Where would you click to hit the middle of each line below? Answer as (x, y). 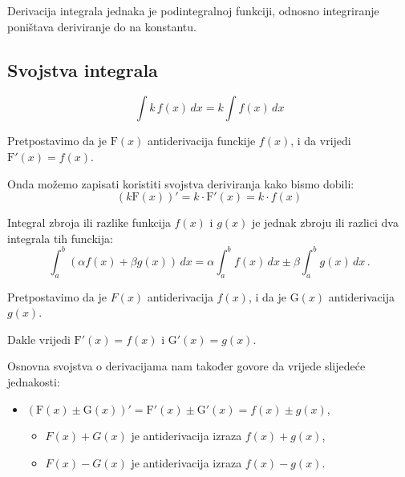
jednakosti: (34, 382)
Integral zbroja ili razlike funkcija (89, 222)
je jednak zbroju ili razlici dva (325, 222)
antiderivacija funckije (201, 141)
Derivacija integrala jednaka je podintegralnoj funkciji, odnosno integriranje (193, 10)
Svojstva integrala (83, 69)
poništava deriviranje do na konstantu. (102, 26)
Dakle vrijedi (39, 339)
